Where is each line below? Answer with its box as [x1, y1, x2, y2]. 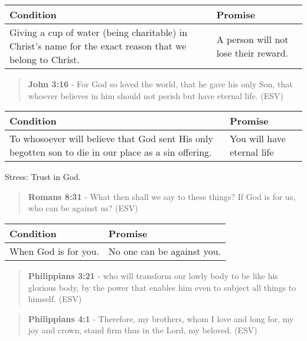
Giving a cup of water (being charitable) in [9, 25, 188, 39]
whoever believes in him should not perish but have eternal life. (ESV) [28, 89, 284, 101]
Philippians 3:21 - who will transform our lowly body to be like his [28, 269, 278, 281]
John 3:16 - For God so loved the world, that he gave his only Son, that [28, 78, 293, 90]
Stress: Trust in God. [5, 170, 81, 183]
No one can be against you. [108, 244, 221, 258]
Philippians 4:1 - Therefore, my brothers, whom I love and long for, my [28, 312, 294, 324]
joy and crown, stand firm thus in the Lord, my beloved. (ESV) [28, 324, 257, 336]
